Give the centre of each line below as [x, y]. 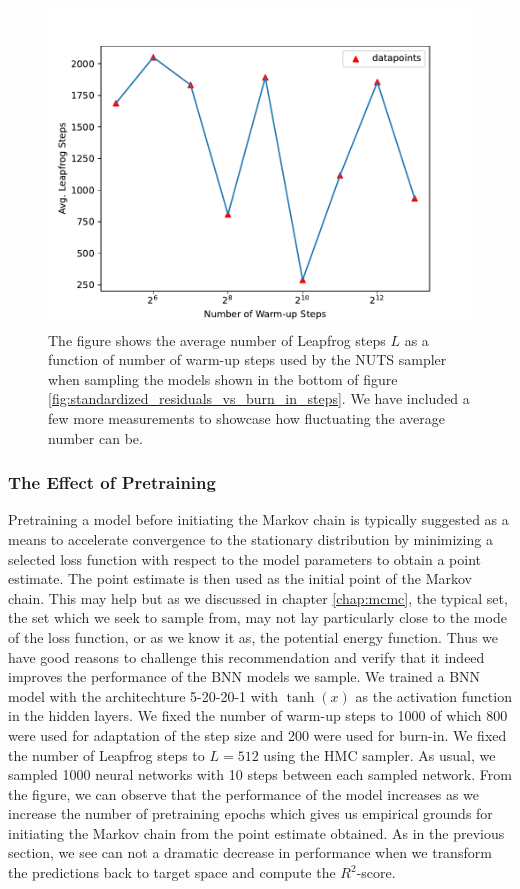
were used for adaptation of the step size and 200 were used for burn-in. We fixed [257, 734]
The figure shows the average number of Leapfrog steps [217, 339]
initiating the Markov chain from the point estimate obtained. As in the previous [256, 832]
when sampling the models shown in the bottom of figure [223, 378]
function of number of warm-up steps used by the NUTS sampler [247, 359]
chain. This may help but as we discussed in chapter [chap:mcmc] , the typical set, [258, 597]
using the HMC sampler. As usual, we [379, 754]
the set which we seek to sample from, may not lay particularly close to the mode [257, 617]
